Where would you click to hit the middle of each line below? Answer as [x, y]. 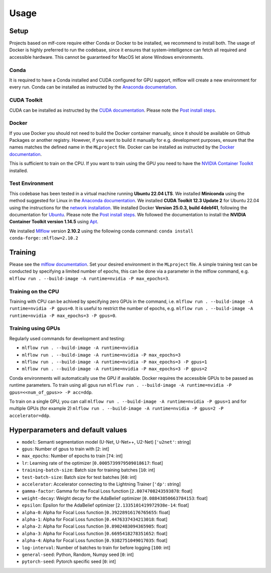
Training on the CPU [34, 291]
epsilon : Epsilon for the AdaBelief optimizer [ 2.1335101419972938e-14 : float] [105, 505]
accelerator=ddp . [30, 416]
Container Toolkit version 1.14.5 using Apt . [54, 222]
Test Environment [31, 184]
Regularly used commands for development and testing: [67, 338]
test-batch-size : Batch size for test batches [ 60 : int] [79, 477]
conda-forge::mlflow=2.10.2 [44, 238]
